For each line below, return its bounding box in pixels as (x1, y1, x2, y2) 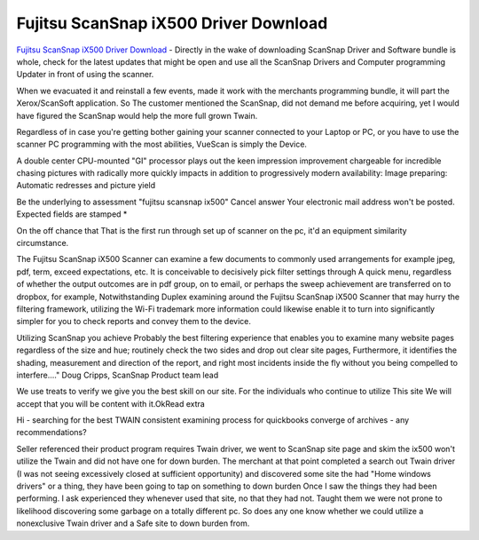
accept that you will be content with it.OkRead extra (16, 398, 206, 409)
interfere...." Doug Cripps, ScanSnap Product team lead (16, 369, 219, 380)
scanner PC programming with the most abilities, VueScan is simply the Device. (16, 139, 308, 150)
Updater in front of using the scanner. (16, 69, 154, 80)
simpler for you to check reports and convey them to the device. (16, 316, 252, 327)
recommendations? (16, 427, 88, 438)
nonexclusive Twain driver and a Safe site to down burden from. (16, 518, 250, 528)
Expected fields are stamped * (16, 209, 128, 219)
